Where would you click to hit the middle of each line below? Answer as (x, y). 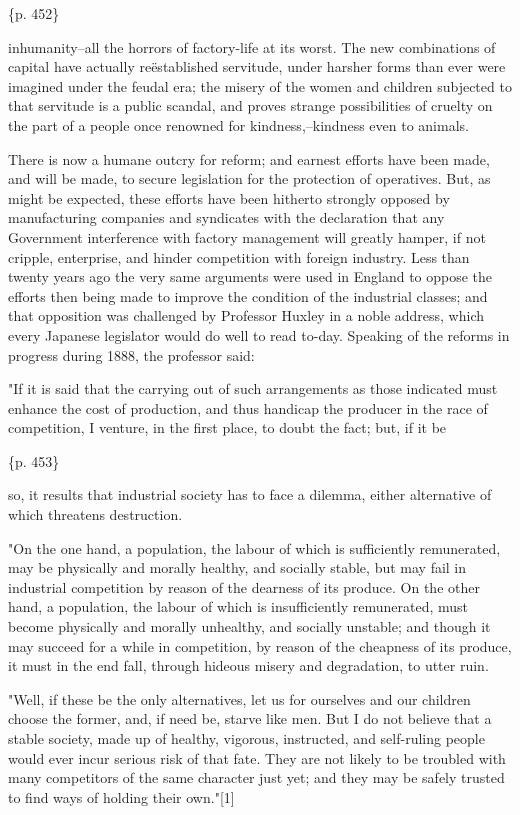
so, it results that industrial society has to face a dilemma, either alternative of (250, 494)
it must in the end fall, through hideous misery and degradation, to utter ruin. (248, 665)
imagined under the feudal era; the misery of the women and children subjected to (260, 85)
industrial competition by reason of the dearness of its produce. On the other (244, 586)
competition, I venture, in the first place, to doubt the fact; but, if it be (227, 427)
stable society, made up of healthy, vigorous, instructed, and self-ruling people (246, 738)
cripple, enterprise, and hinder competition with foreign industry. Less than (239, 256)
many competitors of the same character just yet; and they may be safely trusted (256, 777)
